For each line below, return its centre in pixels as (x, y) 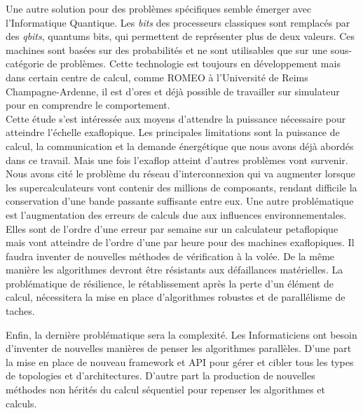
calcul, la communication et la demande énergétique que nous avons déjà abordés (180, 145)
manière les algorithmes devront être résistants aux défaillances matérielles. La (174, 270)
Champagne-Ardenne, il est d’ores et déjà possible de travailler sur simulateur (173, 91)
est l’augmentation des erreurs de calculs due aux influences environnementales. (176, 214)
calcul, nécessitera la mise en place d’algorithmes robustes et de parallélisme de (176, 297)
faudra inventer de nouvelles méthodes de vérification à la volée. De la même (170, 256)
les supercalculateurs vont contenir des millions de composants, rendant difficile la (181, 187)
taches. (20, 311)
